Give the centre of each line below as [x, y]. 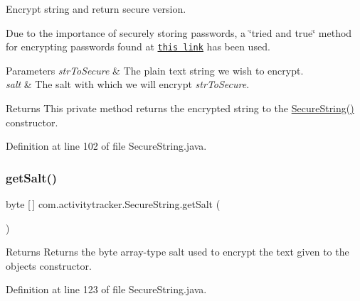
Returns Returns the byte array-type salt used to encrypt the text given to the [178, 252]
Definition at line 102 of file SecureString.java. [106, 146]
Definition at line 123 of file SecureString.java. [106, 289]
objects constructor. [49, 265]
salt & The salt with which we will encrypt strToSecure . [128, 84]
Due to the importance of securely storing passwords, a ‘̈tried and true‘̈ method [179, 32]
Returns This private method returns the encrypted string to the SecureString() [180, 108]
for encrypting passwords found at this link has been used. [138, 46]
